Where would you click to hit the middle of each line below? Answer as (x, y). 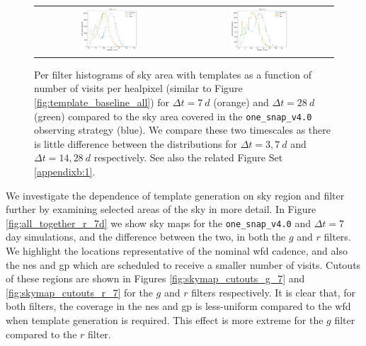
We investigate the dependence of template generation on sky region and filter (175, 195)
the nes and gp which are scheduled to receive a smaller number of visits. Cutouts (183, 264)
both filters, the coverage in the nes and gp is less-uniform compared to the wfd (178, 306)
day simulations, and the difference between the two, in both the (146, 237)
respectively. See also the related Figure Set (188, 157)
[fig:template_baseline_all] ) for (102, 102)
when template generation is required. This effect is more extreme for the (165, 319)
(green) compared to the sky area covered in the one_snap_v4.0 (173, 116)
